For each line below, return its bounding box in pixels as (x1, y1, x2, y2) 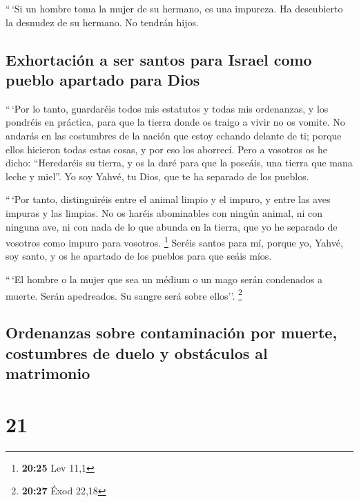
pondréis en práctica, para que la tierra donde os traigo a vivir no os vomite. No (6, 115, 345, 129)
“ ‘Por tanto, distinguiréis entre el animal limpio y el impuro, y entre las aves (6, 192, 331, 206)
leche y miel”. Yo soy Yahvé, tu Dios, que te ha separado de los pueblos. (6, 168, 309, 183)
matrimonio (6, 362, 90, 383)
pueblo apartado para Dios (6, 68, 200, 90)
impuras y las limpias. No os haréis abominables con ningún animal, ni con (6, 205, 323, 220)
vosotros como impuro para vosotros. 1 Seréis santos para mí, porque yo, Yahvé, (6, 233, 343, 249)
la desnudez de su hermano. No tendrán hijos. (6, 15, 199, 29)
